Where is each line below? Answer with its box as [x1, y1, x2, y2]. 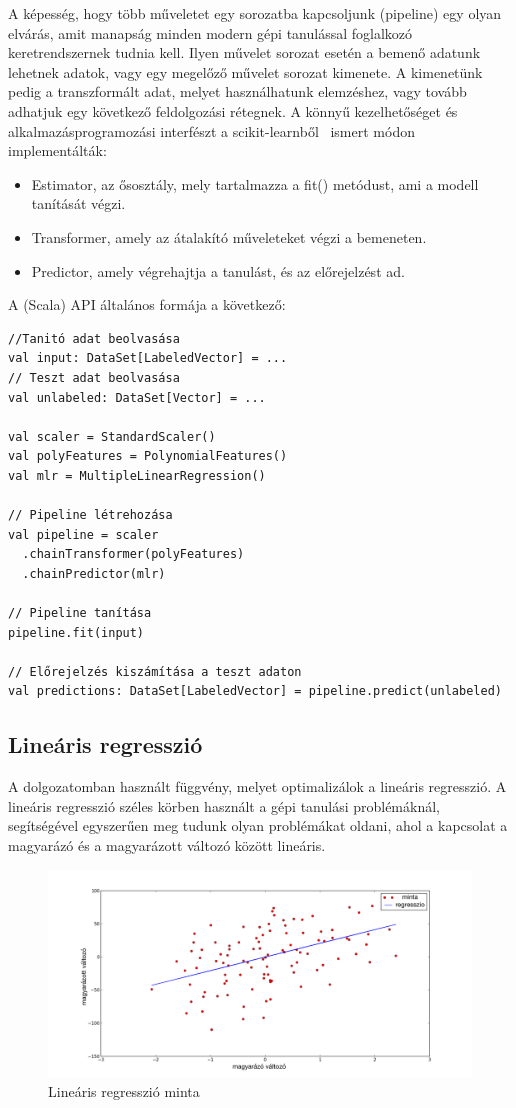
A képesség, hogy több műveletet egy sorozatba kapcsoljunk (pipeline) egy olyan [8, 3, 502, 23]
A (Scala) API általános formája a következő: [8, 294, 286, 315]
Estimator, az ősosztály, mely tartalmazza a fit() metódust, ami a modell [31, 173, 479, 194]
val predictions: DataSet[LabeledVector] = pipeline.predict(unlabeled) [8, 684, 502, 699]
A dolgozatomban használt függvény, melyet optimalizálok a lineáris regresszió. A [8, 776, 507, 797]
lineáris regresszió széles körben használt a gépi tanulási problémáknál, [8, 795, 440, 816]
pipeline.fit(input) [8, 625, 145, 640]
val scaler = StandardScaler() [8, 429, 216, 444]
